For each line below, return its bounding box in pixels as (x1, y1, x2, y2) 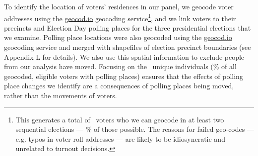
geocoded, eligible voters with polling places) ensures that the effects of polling (4, 71, 243, 81)
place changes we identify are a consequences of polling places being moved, (4, 80, 234, 91)
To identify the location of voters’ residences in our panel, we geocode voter (4, 1, 234, 11)
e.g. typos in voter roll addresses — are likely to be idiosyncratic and (15, 133, 225, 144)
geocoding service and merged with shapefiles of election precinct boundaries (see (4, 42, 251, 52)
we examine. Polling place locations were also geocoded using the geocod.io (4, 32, 232, 42)
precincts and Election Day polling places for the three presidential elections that (4, 22, 251, 33)
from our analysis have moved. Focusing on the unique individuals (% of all (4, 61, 237, 72)
